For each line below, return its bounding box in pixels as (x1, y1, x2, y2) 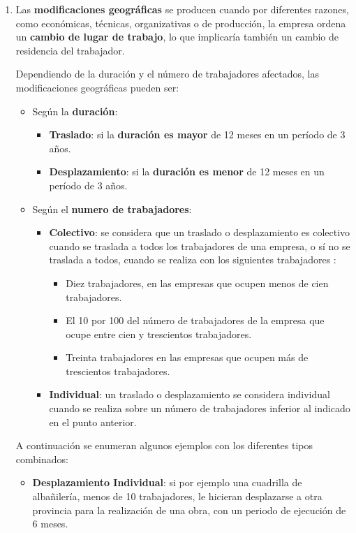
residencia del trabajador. (15, 43, 125, 57)
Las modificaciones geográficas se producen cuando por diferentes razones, (15, 2, 349, 16)
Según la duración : (32, 103, 118, 118)
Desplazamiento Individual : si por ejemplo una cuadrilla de (32, 475, 302, 490)
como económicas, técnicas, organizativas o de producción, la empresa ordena (15, 15, 346, 30)
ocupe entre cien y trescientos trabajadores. (66, 326, 252, 341)
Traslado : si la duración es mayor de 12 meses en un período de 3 (49, 127, 346, 142)
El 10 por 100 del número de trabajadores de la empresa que (66, 313, 325, 328)
